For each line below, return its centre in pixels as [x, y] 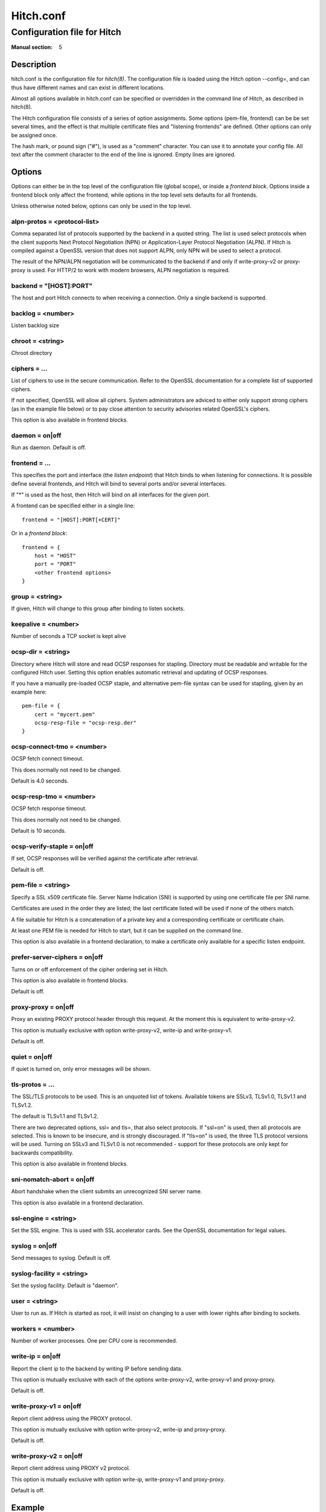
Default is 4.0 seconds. [40, 781]
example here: [29, 692]
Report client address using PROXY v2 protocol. [71, 1468]
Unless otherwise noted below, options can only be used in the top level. [101, 206]
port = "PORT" [55, 564]
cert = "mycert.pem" [65, 714]
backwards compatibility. [42, 1153]
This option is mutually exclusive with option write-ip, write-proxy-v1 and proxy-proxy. [118, 1479]
